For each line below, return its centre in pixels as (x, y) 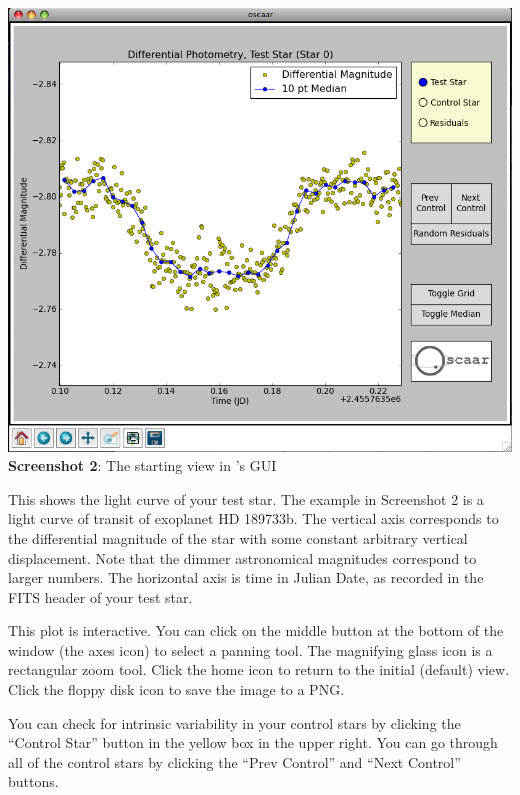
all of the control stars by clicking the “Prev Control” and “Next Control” (234, 761)
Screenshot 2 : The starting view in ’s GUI (142, 465)
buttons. (33, 781)
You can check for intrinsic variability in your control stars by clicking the (234, 722)
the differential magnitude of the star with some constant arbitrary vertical (238, 537)
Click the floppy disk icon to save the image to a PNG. (176, 689)
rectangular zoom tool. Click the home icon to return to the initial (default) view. (259, 669)
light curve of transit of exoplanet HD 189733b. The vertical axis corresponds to (253, 518)
